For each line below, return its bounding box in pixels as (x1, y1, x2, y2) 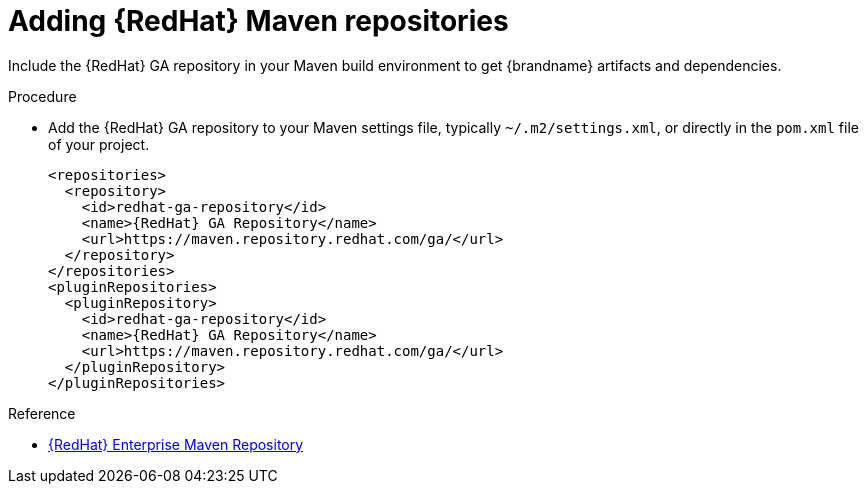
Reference (8, 404, 76, 422)
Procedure (8, 87, 77, 105)
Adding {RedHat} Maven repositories (8, 4, 509, 38)
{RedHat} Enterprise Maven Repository (48, 435, 304, 453)
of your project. (48, 135, 150, 153)
